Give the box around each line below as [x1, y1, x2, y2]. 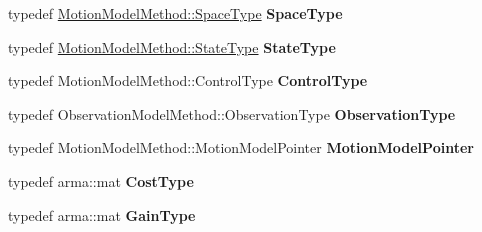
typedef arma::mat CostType [8, 170, 194, 191]
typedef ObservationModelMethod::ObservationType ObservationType [8, 103, 456, 124]
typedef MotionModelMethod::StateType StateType [8, 36, 336, 57]
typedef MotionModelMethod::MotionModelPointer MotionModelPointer [8, 137, 474, 158]
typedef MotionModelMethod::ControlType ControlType [8, 70, 368, 91]
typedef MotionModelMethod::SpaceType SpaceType [8, 3, 343, 23]
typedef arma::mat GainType [8, 204, 196, 225]
